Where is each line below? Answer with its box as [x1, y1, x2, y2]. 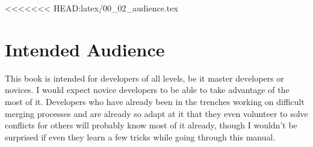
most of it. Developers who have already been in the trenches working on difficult [5, 95, 305, 107]
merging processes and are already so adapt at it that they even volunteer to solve [5, 107, 308, 119]
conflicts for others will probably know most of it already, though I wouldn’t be [5, 119, 297, 131]
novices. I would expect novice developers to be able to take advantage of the [5, 83, 290, 96]
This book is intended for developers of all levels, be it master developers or [5, 71, 284, 84]
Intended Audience [5, 37, 165, 61]
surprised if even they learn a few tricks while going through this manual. [5, 130, 276, 143]
